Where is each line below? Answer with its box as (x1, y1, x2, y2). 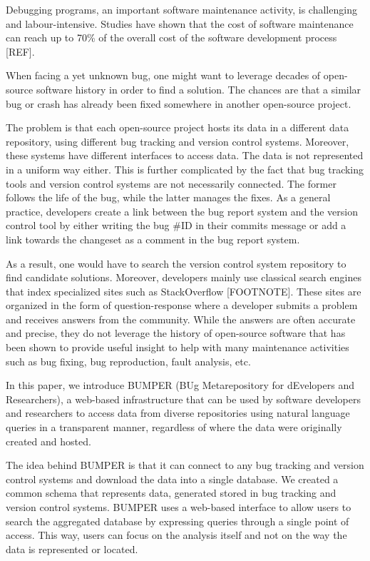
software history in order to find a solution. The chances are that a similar (36, 81, 361, 96)
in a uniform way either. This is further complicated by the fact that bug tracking (6, 161, 364, 176)
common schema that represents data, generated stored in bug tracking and (6, 485, 336, 500)
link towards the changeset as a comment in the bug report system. (6, 231, 300, 246)
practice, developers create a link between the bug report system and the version (6, 203, 359, 218)
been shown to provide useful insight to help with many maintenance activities (6, 340, 349, 355)
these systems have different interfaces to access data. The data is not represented (6, 148, 364, 163)
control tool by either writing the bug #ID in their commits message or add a (6, 218, 346, 233)
